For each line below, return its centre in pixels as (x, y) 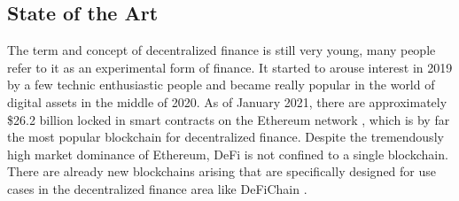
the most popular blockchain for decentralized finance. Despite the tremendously (226, 137)
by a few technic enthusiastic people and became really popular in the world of (221, 85)
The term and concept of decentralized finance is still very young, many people (222, 50)
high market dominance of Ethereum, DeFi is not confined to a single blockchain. (228, 154)
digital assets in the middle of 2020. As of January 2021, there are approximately (227, 101)
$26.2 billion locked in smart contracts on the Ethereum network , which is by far (229, 119)
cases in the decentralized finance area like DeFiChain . (157, 188)
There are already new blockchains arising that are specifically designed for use (222, 171)
